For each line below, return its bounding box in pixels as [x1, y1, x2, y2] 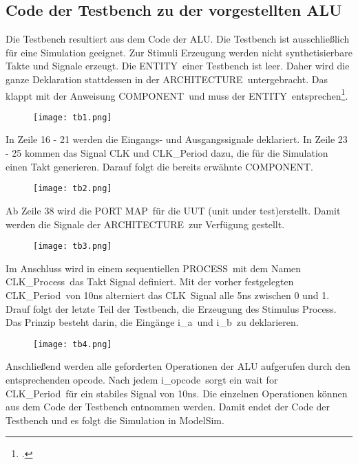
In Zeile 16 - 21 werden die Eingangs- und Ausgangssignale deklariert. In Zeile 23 [6, 132, 348, 146]
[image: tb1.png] [33, 112, 112, 122]
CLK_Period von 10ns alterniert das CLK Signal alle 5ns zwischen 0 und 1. [6, 287, 330, 302]
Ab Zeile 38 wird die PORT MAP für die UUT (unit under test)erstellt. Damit [6, 203, 341, 217]
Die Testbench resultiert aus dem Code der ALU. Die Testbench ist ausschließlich [6, 32, 350, 46]
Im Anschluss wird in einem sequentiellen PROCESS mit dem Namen [6, 261, 302, 275]
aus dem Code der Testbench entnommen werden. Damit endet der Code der [6, 399, 330, 414]
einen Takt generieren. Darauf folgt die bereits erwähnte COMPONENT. [6, 159, 313, 173]
